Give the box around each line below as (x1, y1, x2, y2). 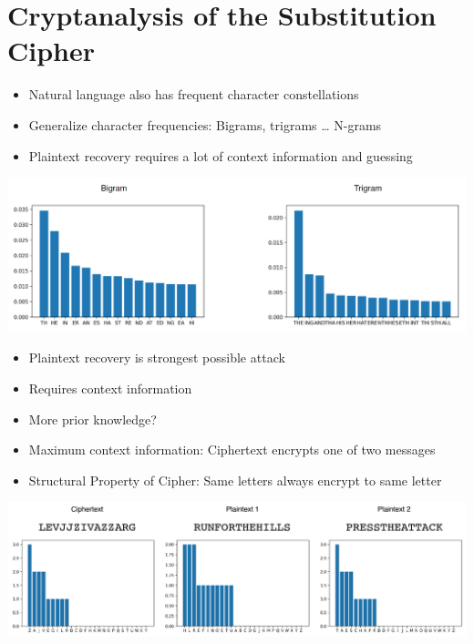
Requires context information (28, 379, 192, 398)
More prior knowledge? (28, 409, 157, 428)
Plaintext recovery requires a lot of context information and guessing (28, 146, 413, 165)
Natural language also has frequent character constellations (28, 85, 359, 104)
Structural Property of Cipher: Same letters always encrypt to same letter (28, 470, 442, 489)
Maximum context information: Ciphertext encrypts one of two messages (28, 440, 436, 459)
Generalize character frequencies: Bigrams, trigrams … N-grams (28, 115, 382, 134)
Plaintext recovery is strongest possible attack (28, 348, 285, 367)
